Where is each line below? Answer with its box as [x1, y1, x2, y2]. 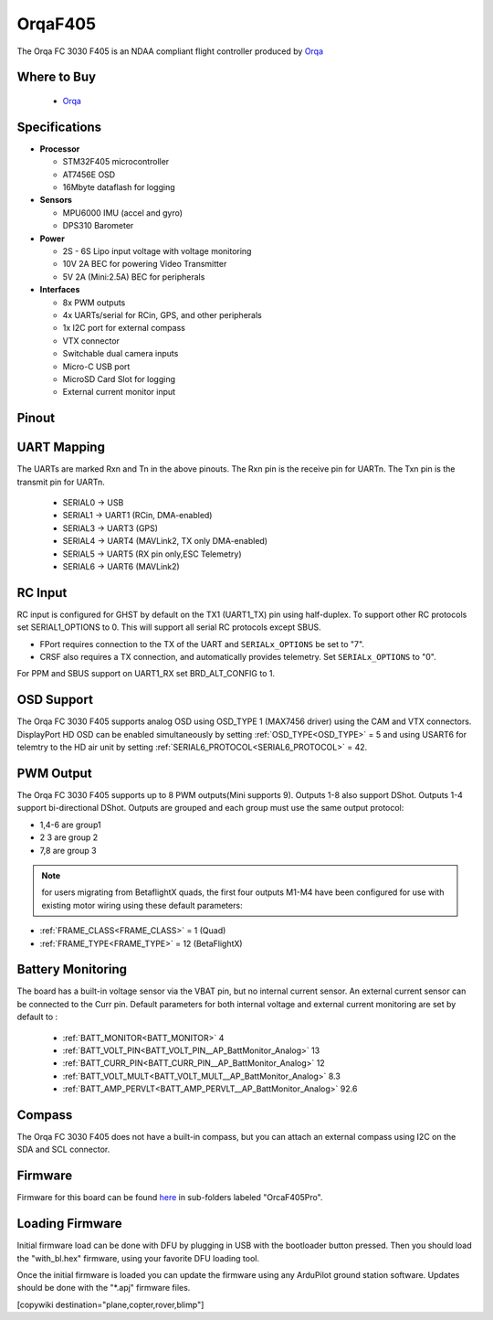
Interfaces [39, 284, 80, 295]
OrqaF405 [16, 14, 96, 34]
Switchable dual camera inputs [62, 348, 179, 359]
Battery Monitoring [16, 962, 128, 977]
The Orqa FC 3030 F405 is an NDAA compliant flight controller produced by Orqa [16, 46, 324, 57]
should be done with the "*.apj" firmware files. [16, 1283, 191, 1293]
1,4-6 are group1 [39, 819, 101, 830]
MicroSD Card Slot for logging [62, 373, 175, 384]
